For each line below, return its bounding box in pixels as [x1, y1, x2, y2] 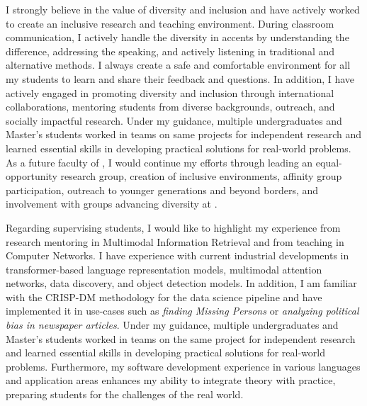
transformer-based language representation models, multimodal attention [6, 261, 322, 276]
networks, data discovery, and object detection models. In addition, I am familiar [6, 276, 357, 291]
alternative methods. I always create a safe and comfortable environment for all [6, 57, 351, 72]
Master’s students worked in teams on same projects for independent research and [6, 127, 362, 142]
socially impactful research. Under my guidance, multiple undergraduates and [6, 113, 342, 128]
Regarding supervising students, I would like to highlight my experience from [6, 220, 341, 235]
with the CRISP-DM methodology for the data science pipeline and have [6, 289, 322, 304]
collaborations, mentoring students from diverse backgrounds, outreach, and [6, 99, 335, 114]
